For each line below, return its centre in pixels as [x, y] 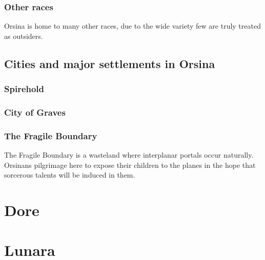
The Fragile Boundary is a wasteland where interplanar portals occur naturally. [129, 155]
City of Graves [35, 112]
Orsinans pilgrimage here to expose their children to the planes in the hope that [130, 165]
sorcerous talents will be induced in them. [70, 175]
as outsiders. [24, 36]
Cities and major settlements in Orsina [110, 63]
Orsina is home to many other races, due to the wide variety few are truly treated [132, 26]
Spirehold [24, 89]
